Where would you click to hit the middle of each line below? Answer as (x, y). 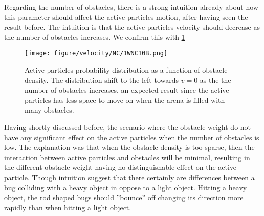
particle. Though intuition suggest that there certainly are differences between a (129, 177)
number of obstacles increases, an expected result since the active (127, 90)
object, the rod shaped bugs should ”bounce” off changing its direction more (124, 197)
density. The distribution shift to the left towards (102, 80)
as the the (215, 80)
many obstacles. (49, 110)
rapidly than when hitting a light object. (68, 207)
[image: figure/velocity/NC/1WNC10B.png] (96, 53)
